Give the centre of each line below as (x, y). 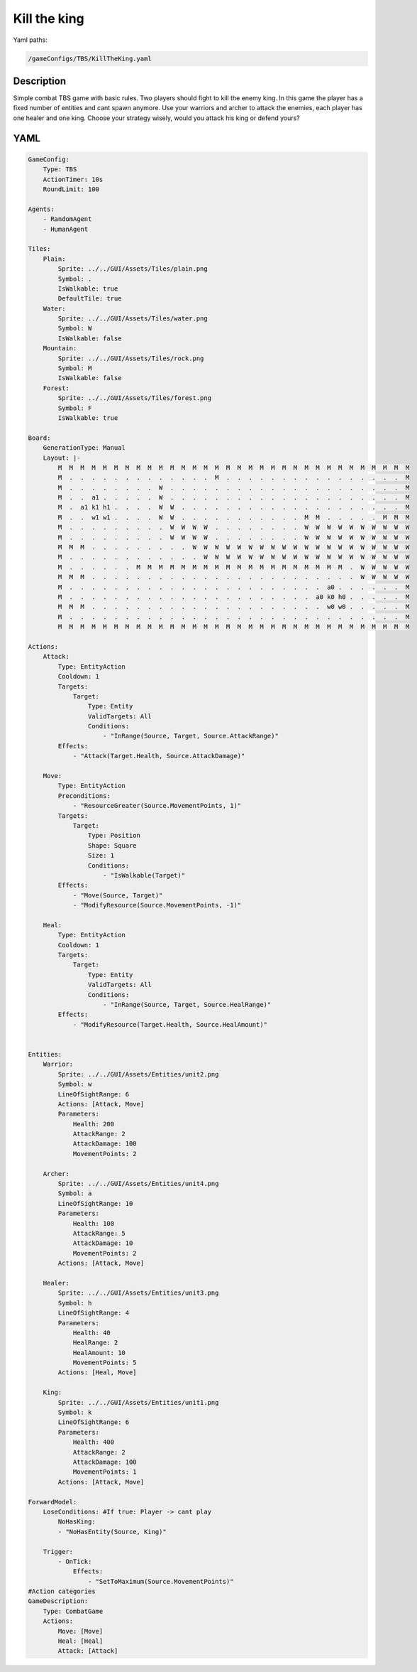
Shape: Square (112, 845)
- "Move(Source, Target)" (118, 895)
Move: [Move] (80, 1631)
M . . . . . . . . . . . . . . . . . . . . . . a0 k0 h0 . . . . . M (234, 597)
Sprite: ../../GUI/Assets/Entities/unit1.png (138, 1402)
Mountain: (60, 349)
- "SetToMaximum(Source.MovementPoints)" (161, 1581)
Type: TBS (60, 169)
